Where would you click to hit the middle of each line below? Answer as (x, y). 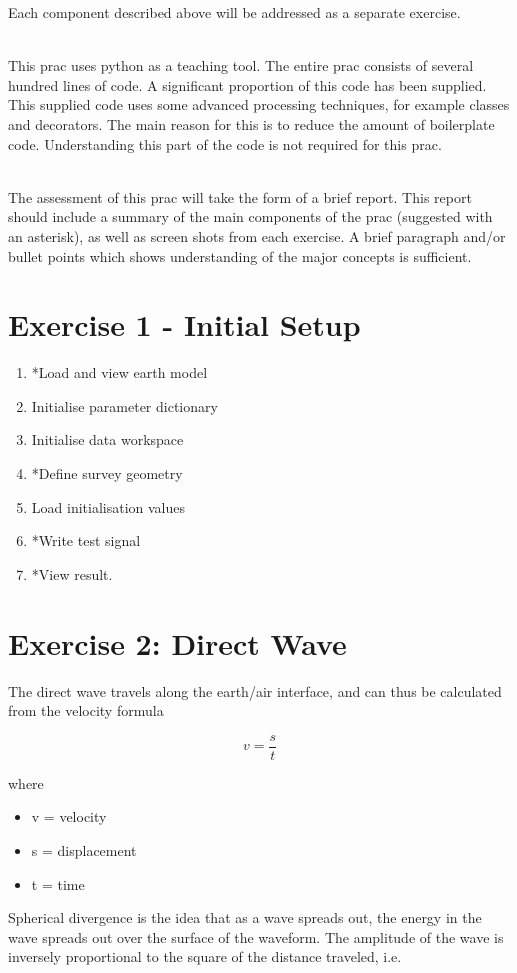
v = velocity (69, 816)
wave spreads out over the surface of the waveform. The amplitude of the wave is (256, 936)
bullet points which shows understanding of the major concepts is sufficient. (240, 255)
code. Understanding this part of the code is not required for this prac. (225, 143)
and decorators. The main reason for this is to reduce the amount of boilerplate (251, 123)
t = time (58, 883)
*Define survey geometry (107, 473)
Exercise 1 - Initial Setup (184, 324)
